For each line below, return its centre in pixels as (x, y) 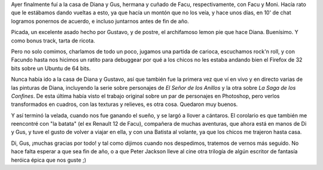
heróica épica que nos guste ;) (49, 160)
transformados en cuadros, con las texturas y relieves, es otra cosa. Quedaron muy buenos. (124, 104)
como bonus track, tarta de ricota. (53, 40)
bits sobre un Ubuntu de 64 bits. (51, 68)
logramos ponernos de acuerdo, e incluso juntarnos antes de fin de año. (100, 21)
